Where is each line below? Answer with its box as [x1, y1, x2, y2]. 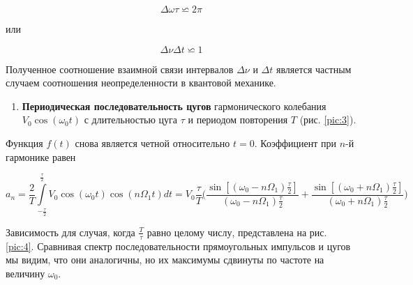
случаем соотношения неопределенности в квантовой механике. [6, 75, 276, 90]
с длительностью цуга [84, 112, 178, 127]
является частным [276, 61, 352, 76]
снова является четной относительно [75, 135, 230, 150]
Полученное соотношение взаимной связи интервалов [6, 61, 234, 76]
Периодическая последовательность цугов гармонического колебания [22, 98, 326, 113]
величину [6, 265, 45, 280]
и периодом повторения [188, 112, 288, 127]
